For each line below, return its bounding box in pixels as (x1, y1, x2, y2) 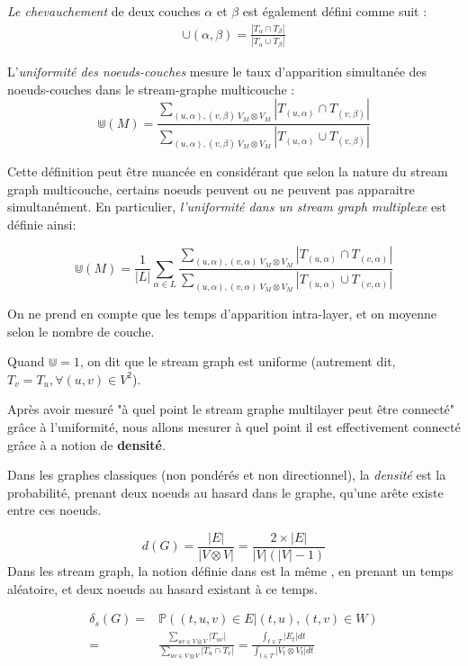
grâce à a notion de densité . (7, 435, 166, 454)
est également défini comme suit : (242, 2, 427, 20)
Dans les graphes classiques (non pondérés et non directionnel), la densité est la (7, 465, 446, 484)
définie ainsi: (7, 214, 76, 233)
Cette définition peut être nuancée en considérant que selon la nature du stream (7, 162, 448, 181)
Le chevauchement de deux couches (7, 2, 201, 20)
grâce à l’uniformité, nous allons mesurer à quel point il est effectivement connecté (7, 417, 461, 436)
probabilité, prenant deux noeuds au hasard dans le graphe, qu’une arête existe (7, 482, 444, 501)
